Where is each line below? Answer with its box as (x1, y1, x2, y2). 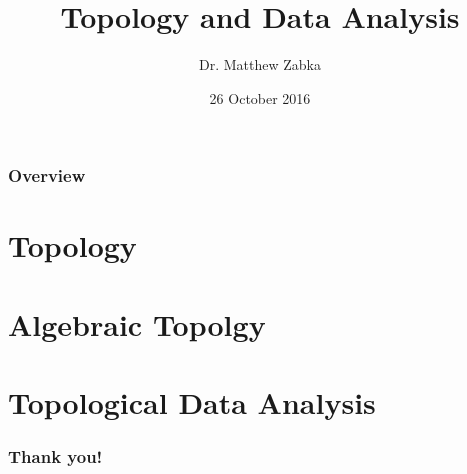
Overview (8, 163, 86, 188)
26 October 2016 (209, 87, 311, 108)
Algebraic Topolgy (8, 303, 266, 344)
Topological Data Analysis (8, 382, 376, 423)
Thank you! (8, 444, 103, 469)
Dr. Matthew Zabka (199, 54, 321, 75)
